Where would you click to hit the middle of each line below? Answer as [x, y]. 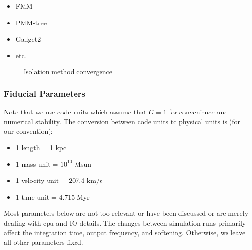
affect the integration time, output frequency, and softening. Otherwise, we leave [125, 232]
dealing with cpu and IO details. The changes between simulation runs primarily [125, 222]
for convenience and [198, 112]
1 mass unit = [37, 164]
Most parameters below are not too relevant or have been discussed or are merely [126, 213]
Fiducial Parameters [45, 93]
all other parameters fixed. [44, 242]
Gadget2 [28, 39]
